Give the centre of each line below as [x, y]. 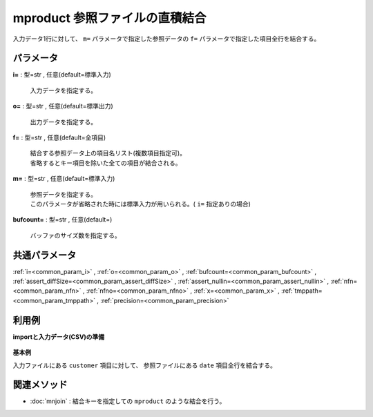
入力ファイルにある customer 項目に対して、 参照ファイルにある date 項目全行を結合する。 [144, 365]
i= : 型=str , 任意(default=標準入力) [62, 75]
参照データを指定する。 [63, 194]
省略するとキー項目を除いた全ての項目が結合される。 [106, 163]
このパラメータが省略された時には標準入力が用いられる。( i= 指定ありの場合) [141, 204]
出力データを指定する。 [63, 122]
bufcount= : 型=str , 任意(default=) [63, 220]
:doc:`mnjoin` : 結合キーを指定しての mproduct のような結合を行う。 [128, 401]
